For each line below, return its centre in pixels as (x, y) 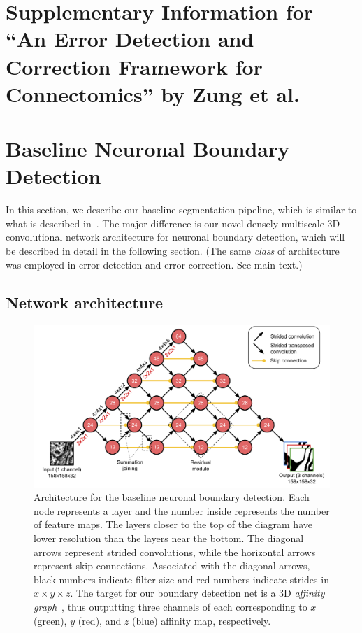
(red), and (100, 620)
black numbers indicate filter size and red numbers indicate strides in (181, 579)
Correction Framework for (134, 66)
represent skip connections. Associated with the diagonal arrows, (172, 566)
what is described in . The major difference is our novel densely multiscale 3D (173, 223)
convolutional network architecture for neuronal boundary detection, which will (175, 237)
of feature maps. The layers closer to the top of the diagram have (173, 524)
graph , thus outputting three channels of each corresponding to (171, 607)
